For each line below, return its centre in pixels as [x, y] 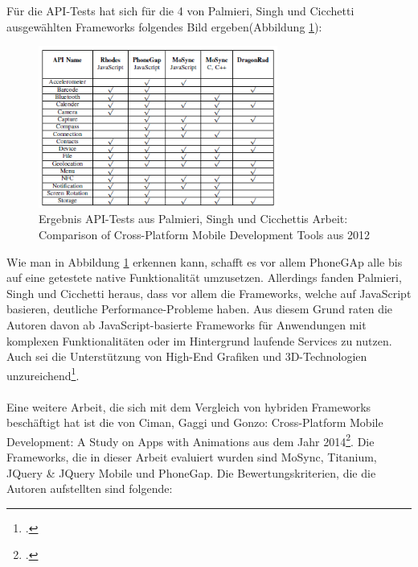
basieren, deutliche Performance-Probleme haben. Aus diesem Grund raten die [200, 309]
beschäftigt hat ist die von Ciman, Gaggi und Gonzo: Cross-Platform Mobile [195, 422]
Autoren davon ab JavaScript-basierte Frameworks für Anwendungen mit [186, 324]
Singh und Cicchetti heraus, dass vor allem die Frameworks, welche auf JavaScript [209, 293]
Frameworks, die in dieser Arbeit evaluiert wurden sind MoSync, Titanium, [192, 457]
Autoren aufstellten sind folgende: [90, 488]
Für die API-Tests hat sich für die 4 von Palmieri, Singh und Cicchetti [180, 10]
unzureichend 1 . [43, 374]
